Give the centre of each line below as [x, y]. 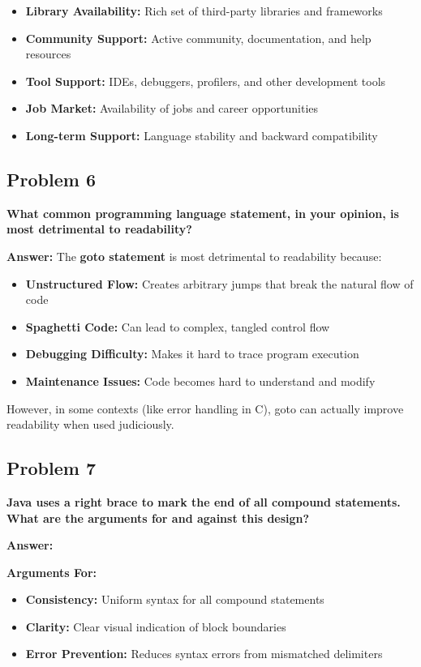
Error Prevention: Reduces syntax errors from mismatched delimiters [204, 654]
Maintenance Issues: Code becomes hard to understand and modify [200, 381]
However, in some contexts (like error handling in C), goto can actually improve [205, 408]
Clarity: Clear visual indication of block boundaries [156, 626]
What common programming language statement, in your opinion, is [203, 213]
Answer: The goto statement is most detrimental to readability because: [194, 256]
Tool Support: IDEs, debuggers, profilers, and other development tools [206, 81]
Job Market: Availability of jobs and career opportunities [172, 108]
